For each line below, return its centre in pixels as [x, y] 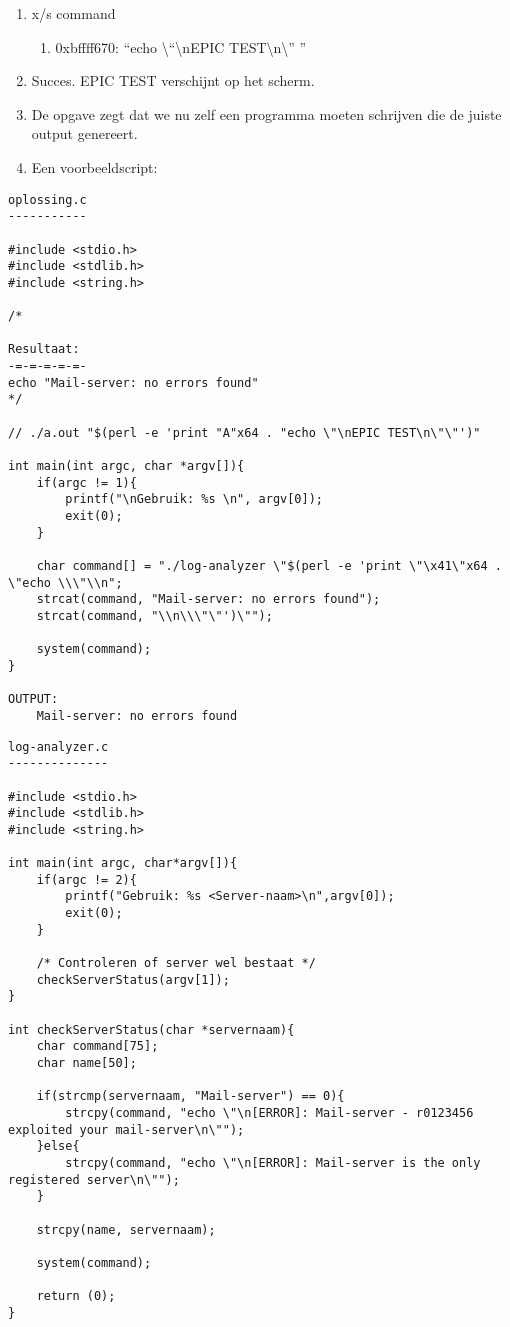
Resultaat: [44, 349]
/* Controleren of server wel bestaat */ [176, 963]
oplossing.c [47, 199]
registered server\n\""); [94, 1179]
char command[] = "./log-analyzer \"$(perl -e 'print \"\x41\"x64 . [269, 566]
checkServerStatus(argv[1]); [133, 979]
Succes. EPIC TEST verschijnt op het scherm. [173, 80]
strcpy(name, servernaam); [126, 1229]
